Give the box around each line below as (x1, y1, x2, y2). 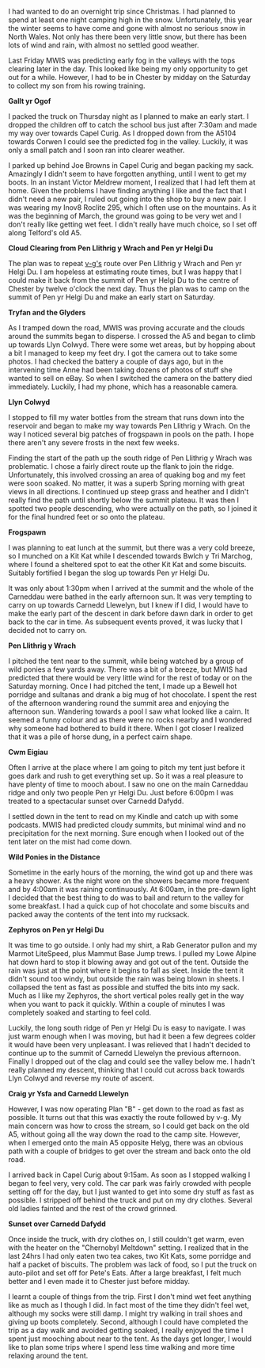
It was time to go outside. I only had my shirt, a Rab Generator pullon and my (8, 940, 258, 950)
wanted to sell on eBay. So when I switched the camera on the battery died (8, 374, 253, 383)
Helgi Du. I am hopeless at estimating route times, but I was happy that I (8, 267, 242, 276)
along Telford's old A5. (8, 228, 82, 237)
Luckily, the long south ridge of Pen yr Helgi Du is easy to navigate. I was (8, 1023, 246, 1032)
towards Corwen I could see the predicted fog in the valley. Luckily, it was (8, 137, 248, 146)
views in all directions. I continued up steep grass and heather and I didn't (8, 487, 249, 496)
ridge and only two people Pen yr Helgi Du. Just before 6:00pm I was (8, 788, 234, 797)
